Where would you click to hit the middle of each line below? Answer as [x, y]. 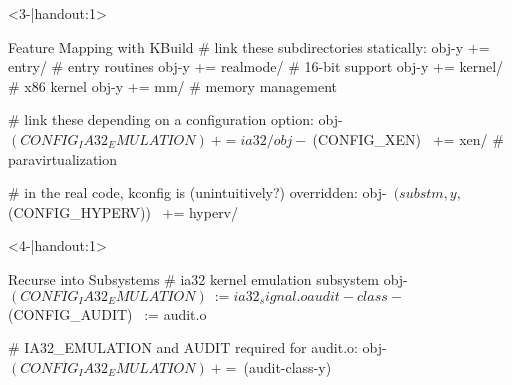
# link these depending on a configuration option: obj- [175, 119]
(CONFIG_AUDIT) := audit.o [107, 313]
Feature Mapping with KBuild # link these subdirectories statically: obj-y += [249, 46]
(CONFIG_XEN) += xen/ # [408, 138]
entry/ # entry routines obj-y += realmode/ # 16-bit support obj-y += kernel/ [256, 66]
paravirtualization [63, 158]
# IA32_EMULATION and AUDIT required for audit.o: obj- [197, 347]
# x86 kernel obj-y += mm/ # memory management [173, 85]
